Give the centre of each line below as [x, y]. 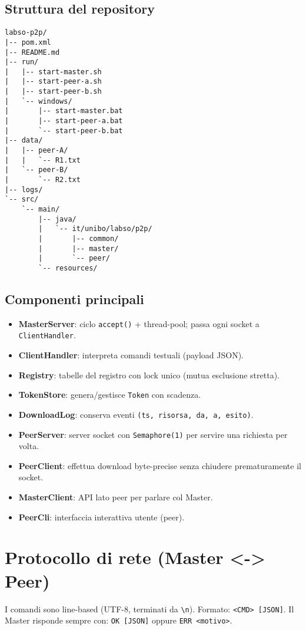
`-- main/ [41, 210]
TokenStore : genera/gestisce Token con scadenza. [110, 395]
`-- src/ [22, 199]
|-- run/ [22, 62]
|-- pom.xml [28, 42]
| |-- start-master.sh [53, 72]
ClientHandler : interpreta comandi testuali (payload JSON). [131, 355]
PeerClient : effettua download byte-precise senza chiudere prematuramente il [160, 465]
